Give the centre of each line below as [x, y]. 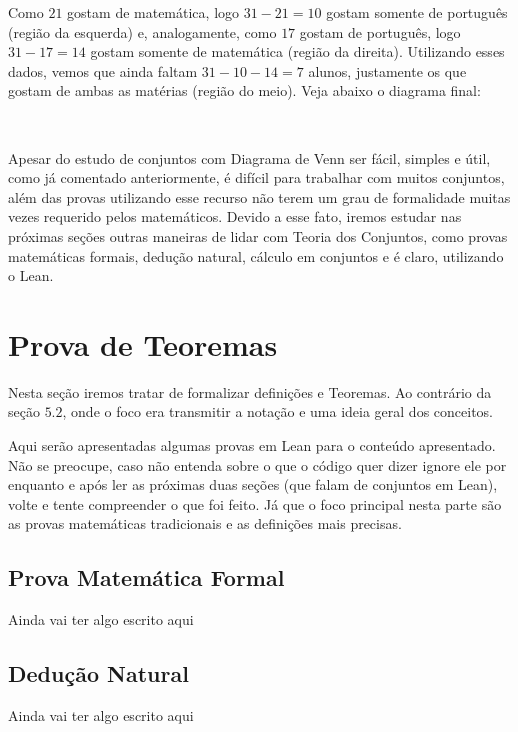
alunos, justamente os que [387, 70]
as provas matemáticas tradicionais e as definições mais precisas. [205, 523]
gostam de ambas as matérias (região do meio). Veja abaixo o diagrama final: [244, 90]
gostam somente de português [417, 12]
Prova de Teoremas [143, 343]
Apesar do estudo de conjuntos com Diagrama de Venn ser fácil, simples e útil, [249, 157]
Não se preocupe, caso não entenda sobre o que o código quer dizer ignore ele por [257, 464]
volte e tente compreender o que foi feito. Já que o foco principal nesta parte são [255, 503]
